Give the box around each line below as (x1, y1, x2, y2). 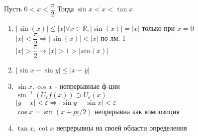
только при (142, 23, 175, 33)
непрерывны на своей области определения (56, 123, 187, 133)
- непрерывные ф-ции (55, 80, 120, 91)
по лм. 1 (100, 33, 126, 43)
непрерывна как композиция (95, 106, 180, 116)
